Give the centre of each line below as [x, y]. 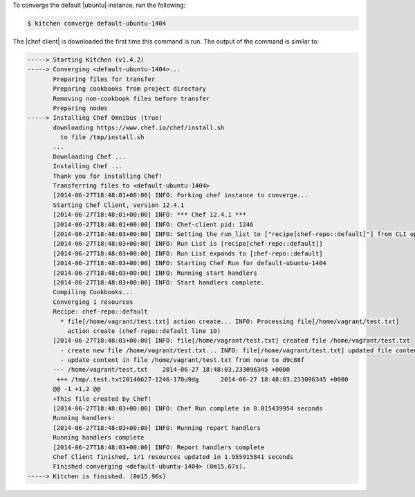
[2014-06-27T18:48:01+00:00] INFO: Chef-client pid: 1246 [153, 224]
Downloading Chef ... [90, 156]
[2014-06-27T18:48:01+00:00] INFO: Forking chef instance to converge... [181, 195]
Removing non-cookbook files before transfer [131, 98]
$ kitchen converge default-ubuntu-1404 [96, 23]
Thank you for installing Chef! [108, 176]
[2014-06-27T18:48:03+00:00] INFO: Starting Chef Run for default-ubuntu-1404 [190, 263]
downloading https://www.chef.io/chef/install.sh [139, 127]
